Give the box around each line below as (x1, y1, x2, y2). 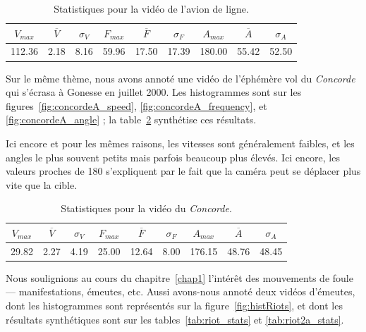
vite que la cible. (6, 177, 78, 192)
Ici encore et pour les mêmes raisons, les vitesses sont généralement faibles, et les (6, 135, 355, 150)
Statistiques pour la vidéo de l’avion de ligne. (54, 1, 249, 16)
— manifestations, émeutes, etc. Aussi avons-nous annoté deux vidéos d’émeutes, (6, 284, 355, 299)
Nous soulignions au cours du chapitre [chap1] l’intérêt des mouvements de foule (6, 270, 353, 285)
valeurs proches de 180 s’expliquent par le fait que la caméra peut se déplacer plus (6, 164, 361, 178)
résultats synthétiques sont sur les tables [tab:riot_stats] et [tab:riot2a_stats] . (6, 312, 344, 326)
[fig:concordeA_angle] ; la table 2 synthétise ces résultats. (6, 112, 257, 127)
